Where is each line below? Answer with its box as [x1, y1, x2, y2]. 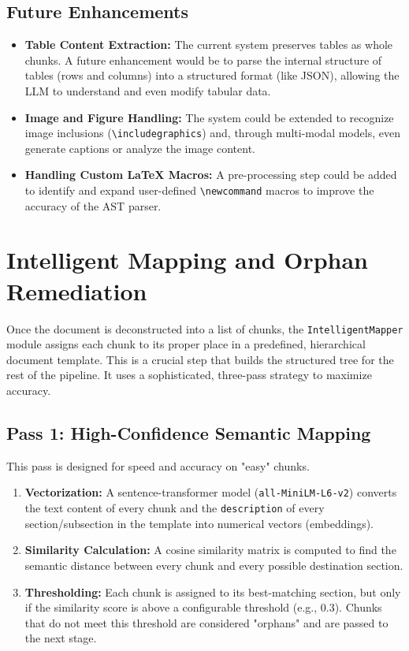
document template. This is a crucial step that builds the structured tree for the [6, 351, 394, 367]
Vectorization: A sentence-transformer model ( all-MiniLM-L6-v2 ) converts [24, 484, 397, 500]
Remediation [6, 274, 147, 307]
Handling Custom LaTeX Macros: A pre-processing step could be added [24, 166, 397, 183]
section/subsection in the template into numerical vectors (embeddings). [24, 515, 374, 531]
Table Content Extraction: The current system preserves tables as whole [24, 36, 393, 53]
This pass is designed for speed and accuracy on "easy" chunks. [6, 457, 310, 474]
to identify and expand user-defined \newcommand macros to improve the [24, 182, 374, 199]
